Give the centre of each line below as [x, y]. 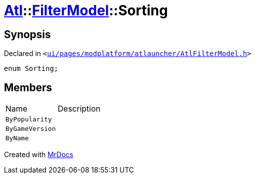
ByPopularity [29, 119]
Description [79, 109]
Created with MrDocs [39, 155]
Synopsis [27, 34]
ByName [17, 138]
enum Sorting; [31, 69]
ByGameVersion [31, 129]
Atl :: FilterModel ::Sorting [86, 10]
